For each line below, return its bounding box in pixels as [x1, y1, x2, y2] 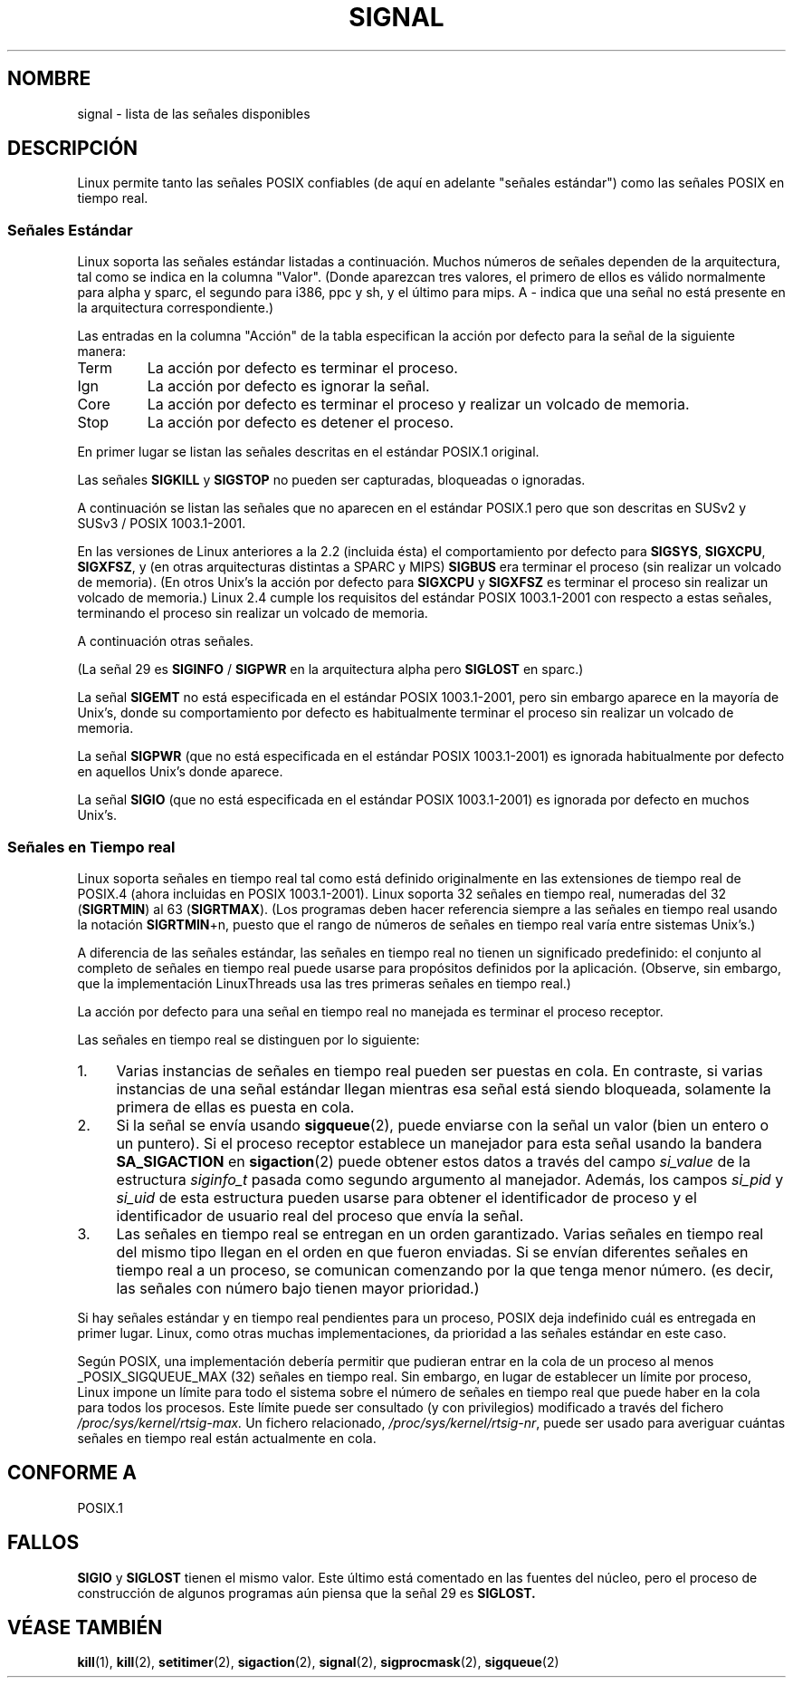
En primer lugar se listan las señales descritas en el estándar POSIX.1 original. [77, 444, 540, 460]
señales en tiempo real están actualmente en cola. [77, 1430, 377, 1446]
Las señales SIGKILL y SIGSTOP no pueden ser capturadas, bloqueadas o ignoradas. [77, 472, 586, 488]
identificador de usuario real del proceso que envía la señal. [116, 1206, 524, 1225]
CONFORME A [7, 1461, 137, 1485]
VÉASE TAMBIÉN [7, 1616, 163, 1640]
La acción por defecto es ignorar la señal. [147, 377, 430, 396]
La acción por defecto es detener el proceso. [147, 413, 454, 432]
